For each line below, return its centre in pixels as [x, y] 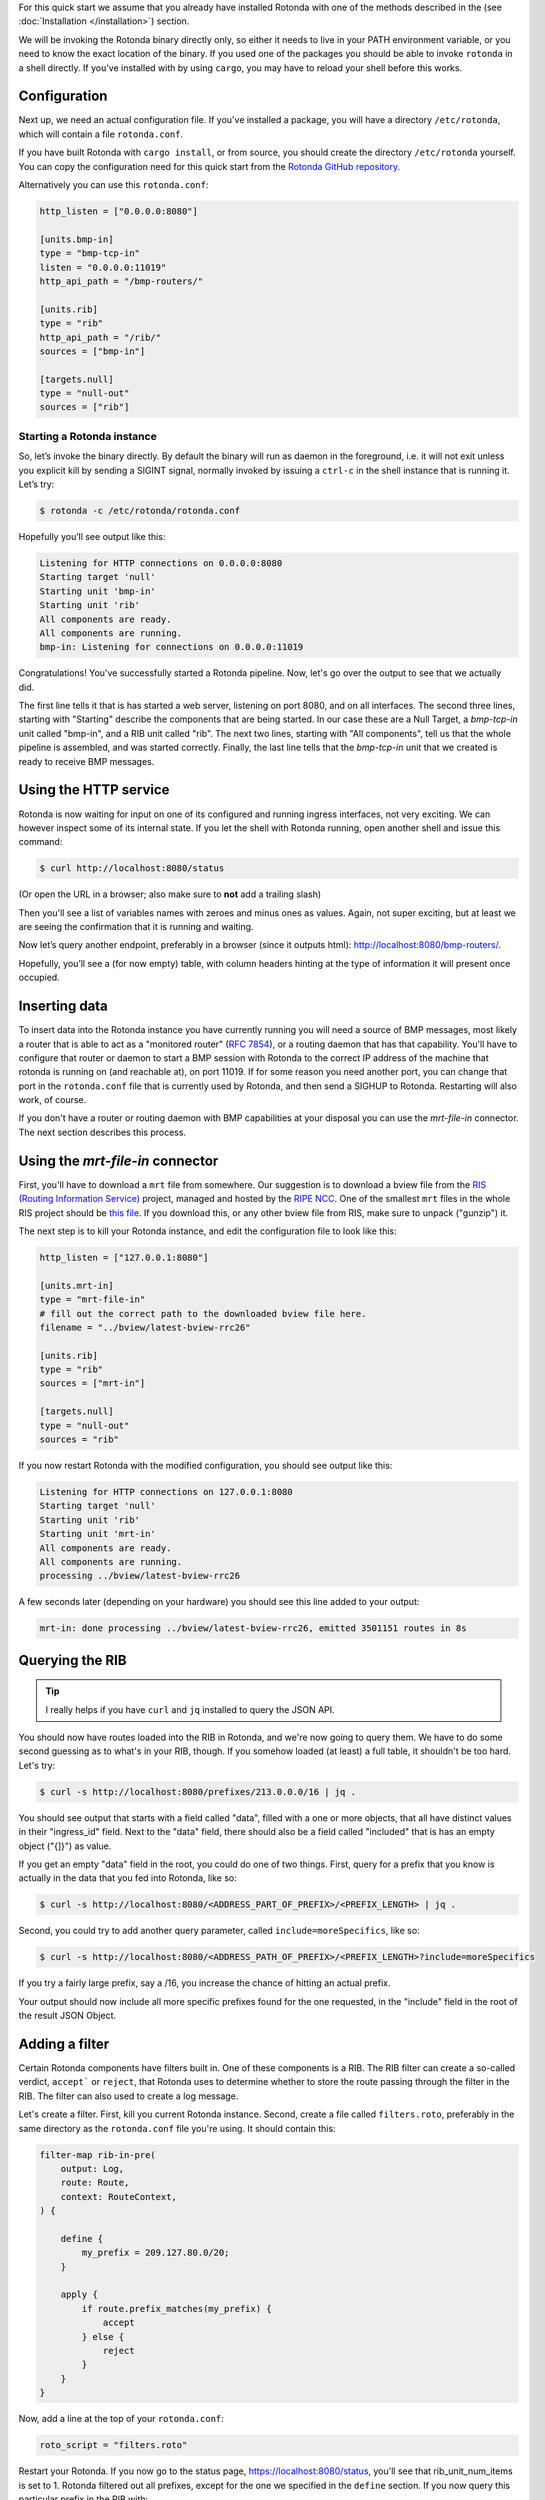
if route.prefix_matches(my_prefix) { [176, 2308]
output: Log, [92, 2168]
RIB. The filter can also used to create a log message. [128, 2096]
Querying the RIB [72, 1660]
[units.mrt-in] [76, 1285]
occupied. [39, 977]
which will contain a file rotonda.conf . [101, 134]
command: [40, 842]
